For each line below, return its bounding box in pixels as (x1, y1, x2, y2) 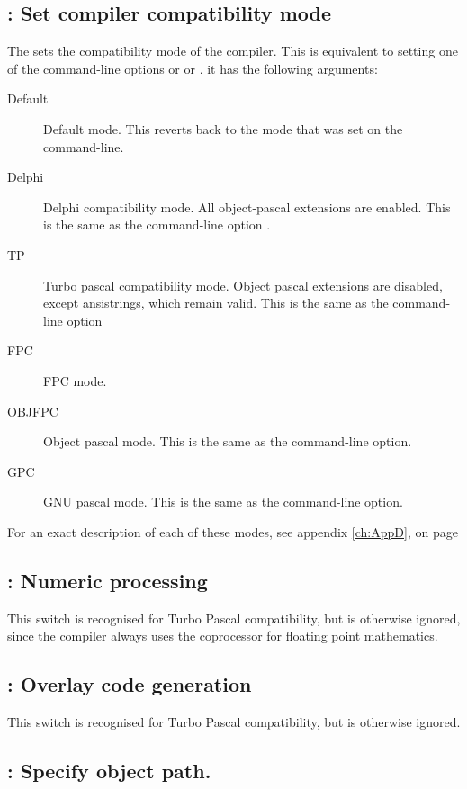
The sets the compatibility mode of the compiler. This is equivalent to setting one (7, 41, 458, 60)
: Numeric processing (7, 566, 208, 594)
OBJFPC (7, 401, 58, 420)
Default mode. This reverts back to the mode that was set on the (43, 119, 403, 138)
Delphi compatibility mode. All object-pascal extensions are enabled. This (43, 197, 451, 216)
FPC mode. (43, 371, 107, 390)
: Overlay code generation (7, 670, 252, 698)
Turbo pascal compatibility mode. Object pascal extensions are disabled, (43, 275, 443, 294)
